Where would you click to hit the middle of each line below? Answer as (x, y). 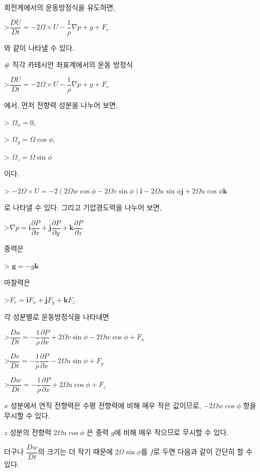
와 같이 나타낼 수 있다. (39, 47)
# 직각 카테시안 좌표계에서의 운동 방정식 (68, 65)
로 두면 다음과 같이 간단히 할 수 (203, 451)
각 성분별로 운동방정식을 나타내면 (57, 317)
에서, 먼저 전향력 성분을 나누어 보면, (61, 105)
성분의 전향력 (31, 432)
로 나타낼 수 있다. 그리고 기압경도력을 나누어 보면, (83, 207)
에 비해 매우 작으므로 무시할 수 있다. (171, 432)
